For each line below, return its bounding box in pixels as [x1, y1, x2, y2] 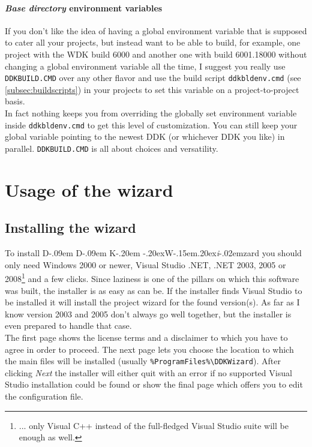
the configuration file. [5, 389, 83, 402]
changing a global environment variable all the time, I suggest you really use [5, 59, 286, 72]
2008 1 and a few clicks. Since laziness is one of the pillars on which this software [5, 271, 299, 284]
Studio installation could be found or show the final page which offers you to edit [5, 378, 303, 391]
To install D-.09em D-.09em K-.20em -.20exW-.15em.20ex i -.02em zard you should [5, 247, 302, 259]
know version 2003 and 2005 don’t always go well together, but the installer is [5, 307, 292, 320]
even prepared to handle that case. [5, 319, 132, 332]
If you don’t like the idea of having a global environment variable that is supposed [5, 24, 307, 37]
